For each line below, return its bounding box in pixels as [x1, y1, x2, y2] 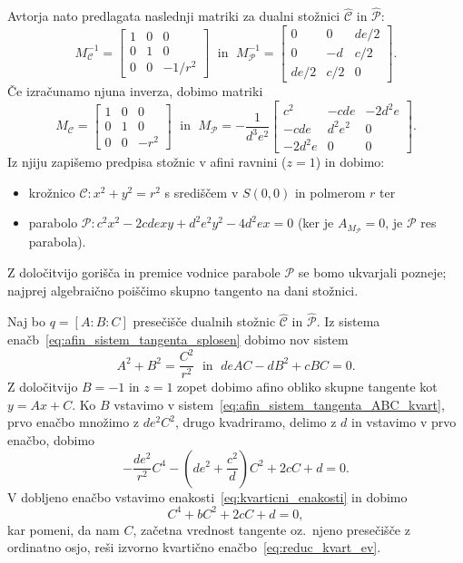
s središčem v [164, 182, 239, 201]
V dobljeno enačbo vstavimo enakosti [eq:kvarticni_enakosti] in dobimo [7, 487, 408, 506]
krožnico [28, 182, 75, 201]
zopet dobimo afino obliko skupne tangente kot [177, 377, 438, 396]
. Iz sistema [316, 312, 380, 331]
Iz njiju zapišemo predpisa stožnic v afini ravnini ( [7, 152, 287, 171]
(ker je [297, 213, 334, 232]
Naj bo [7, 312, 46, 331]
